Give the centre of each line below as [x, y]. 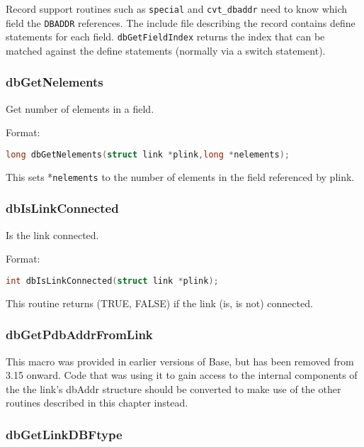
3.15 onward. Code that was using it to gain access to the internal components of [182, 375]
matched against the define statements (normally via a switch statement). [166, 50]
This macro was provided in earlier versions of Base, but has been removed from [180, 361]
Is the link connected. [52, 234]
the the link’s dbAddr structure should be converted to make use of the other [174, 388]
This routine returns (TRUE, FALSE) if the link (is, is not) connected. [159, 303]
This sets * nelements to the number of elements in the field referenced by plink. [180, 176]
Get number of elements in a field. [80, 108]
